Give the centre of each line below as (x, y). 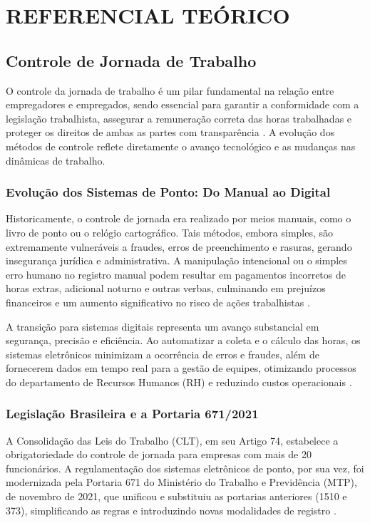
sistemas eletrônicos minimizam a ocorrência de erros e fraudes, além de (163, 354)
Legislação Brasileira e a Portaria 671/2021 (132, 414)
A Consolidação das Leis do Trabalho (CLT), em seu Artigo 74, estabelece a (172, 440)
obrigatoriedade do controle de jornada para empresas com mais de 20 (159, 454)
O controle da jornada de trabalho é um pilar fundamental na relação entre (170, 90)
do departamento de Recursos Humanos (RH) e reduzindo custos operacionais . (179, 382)
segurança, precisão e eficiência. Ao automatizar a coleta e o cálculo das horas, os (183, 340)
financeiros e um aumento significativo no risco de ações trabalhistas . (158, 302)
